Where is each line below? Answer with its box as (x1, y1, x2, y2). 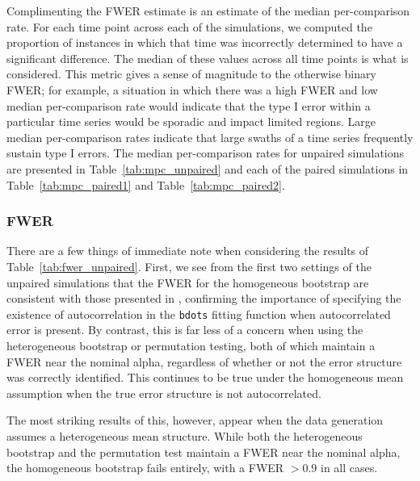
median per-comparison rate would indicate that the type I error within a (6, 97, 371, 114)
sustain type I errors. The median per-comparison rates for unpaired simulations (6, 144, 405, 161)
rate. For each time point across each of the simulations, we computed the (6, 18, 372, 35)
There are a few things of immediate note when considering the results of (6, 242, 369, 259)
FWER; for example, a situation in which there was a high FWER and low (6, 81, 378, 98)
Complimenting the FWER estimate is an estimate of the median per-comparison (6, 2, 410, 19)
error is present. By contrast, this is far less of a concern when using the (6, 321, 363, 338)
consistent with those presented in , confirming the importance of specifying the (6, 290, 401, 307)
